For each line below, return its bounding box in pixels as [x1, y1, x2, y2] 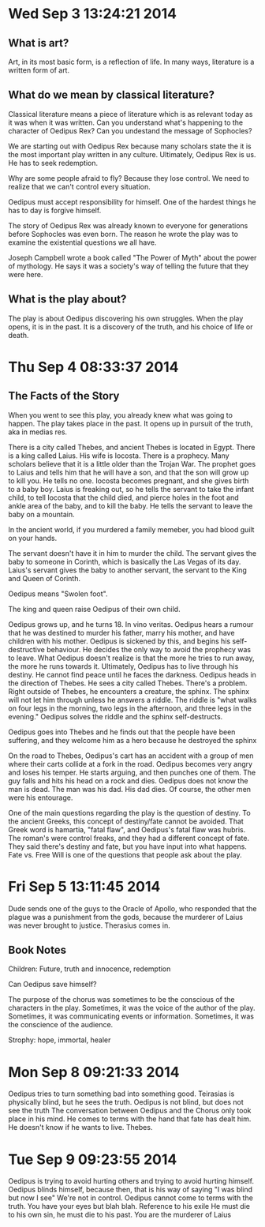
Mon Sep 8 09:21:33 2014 [8, 1063, 180, 1081]
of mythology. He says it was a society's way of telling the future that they [8, 261, 249, 271]
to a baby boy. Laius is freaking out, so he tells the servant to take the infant [8, 484, 255, 493]
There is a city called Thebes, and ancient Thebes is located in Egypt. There [8, 442, 256, 452]
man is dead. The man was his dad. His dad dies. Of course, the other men [8, 784, 251, 794]
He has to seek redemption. [8, 158, 99, 167]
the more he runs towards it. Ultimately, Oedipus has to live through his [8, 661, 239, 671]
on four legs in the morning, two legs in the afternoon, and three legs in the [8, 704, 252, 713]
